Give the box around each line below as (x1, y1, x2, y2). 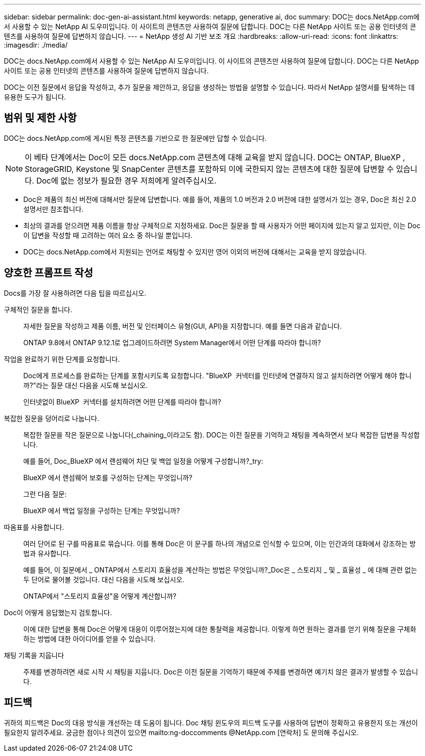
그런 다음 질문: (23, 489, 67, 498)
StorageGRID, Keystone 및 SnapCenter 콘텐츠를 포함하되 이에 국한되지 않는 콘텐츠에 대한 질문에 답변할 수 (25, 164, 394, 174)
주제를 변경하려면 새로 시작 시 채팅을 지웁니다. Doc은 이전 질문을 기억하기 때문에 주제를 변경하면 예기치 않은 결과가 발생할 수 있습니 (23, 667, 418, 676)
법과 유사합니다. (23, 549, 71, 557)
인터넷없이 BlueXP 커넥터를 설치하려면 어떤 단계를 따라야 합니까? (23, 397, 221, 406)
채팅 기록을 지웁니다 (4, 651, 64, 659)
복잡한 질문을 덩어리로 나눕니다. (4, 414, 99, 422)
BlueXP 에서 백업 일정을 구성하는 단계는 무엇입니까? (23, 506, 180, 515)
